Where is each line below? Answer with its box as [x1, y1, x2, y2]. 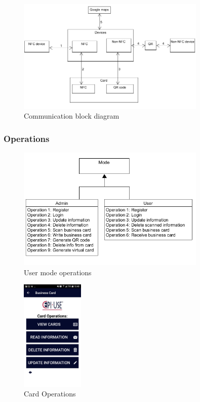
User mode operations [24, 267, 92, 277]
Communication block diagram [24, 111, 119, 121]
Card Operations [24, 388, 76, 399]
